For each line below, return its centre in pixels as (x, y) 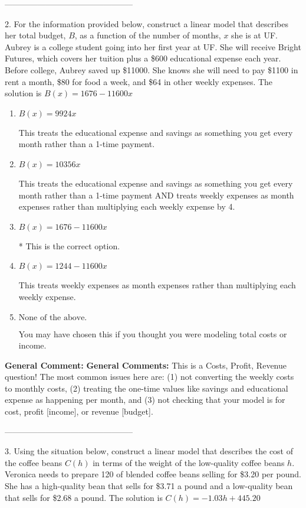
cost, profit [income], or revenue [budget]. (79, 411)
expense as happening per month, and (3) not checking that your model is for (145, 400)
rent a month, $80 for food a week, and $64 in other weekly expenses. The (139, 81)
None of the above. (53, 317)
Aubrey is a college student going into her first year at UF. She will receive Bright (153, 46)
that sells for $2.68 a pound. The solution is (84, 497)
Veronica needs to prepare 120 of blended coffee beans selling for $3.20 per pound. (153, 474)
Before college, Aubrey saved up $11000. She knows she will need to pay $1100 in (152, 69)
